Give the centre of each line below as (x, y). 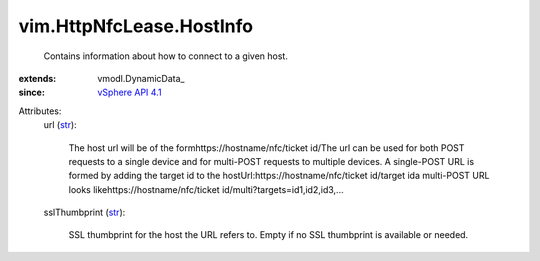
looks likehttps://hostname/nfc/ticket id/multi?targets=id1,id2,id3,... (206, 189)
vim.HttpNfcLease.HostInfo (136, 26)
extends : (37, 78)
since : (31, 92)
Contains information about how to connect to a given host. (166, 56)
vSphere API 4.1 (129, 92)
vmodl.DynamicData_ (141, 78)
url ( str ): (60, 125)
